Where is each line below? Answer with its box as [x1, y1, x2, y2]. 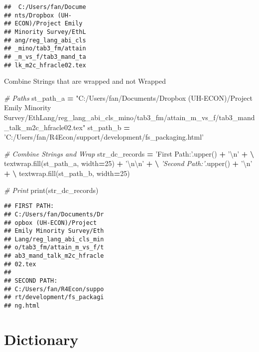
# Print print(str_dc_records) [4, 184, 99, 195]
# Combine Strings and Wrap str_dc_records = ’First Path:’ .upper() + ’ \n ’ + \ [4, 148, 255, 159]
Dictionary [4, 329, 79, 349]
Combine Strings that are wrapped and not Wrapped [4, 76, 166, 86]
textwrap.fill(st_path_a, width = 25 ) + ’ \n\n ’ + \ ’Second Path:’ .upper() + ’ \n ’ [4, 158, 253, 169]
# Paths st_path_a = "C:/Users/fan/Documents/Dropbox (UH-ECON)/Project [4, 92, 253, 103]
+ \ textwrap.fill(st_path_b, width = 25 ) [4, 168, 130, 178]
